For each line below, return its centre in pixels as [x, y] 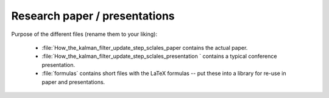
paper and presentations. [73, 82]
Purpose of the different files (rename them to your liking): [84, 34]
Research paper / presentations [93, 16]
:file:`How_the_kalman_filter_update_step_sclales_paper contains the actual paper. [145, 47]
